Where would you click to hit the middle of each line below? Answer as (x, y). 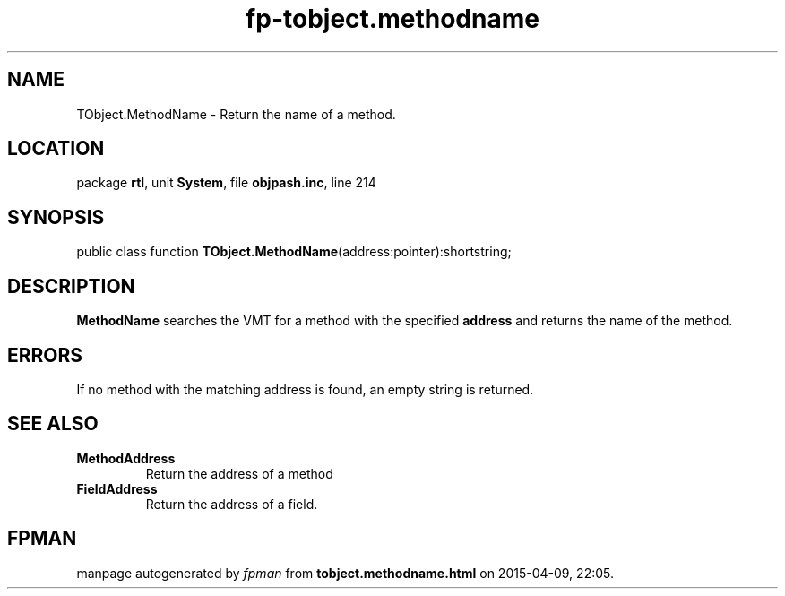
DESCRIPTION (71, 286)
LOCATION (56, 149)
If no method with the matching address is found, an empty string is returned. (305, 389)
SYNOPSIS (56, 217)
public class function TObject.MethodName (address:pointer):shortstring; (294, 252)
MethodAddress (126, 458)
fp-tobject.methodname (392, 19)
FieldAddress (117, 488)
